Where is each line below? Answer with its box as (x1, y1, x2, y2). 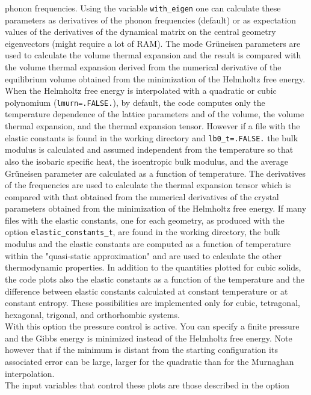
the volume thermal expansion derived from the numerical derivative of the (5, 61, 282, 73)
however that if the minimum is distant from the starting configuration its (5, 343, 278, 356)
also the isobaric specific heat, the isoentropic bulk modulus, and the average (5, 155, 289, 167)
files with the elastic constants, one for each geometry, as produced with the (5, 213, 285, 226)
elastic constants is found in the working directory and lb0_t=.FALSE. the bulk (5, 131, 298, 144)
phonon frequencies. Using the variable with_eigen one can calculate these (5, 2, 281, 14)
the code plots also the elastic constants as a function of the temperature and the (5, 272, 304, 285)
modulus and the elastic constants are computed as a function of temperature (5, 237, 291, 250)
